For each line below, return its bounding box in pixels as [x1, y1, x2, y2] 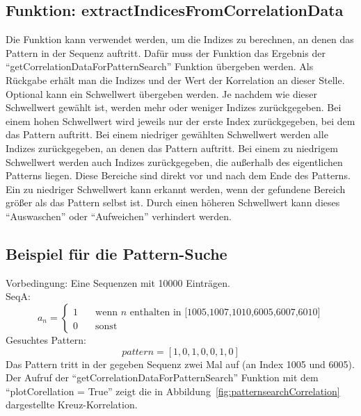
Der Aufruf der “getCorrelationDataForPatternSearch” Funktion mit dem [6, 370, 319, 385]
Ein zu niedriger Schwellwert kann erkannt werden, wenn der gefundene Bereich [6, 181, 346, 196]
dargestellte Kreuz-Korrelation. [6, 397, 138, 412]
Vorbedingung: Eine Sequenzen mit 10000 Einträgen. [6, 275, 230, 290]
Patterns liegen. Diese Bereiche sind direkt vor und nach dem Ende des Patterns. [6, 168, 351, 183]
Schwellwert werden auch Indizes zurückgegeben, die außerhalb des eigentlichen [6, 154, 343, 169]
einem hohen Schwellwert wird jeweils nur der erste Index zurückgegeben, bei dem [6, 113, 355, 128]
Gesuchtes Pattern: [6, 332, 86, 347]
